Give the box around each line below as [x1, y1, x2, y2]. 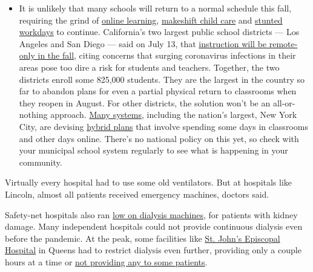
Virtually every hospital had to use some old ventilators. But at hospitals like [5, 176, 292, 189]
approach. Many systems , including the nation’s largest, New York [50, 108, 297, 121]
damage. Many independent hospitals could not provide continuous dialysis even [5, 220, 303, 233]
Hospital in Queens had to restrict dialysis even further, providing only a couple [5, 244, 301, 256]
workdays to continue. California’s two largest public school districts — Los [19, 25, 300, 38]
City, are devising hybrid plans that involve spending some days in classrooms [19, 120, 308, 132]
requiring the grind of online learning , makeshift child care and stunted [19, 13, 283, 26]
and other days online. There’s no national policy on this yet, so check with [19, 132, 299, 144]
